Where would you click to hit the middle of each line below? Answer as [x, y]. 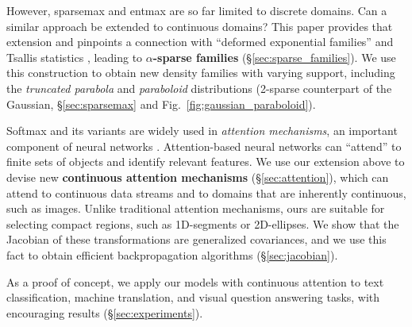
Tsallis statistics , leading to [75, 57]
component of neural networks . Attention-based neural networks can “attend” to [204, 146]
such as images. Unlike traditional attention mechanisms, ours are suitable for [196, 208]
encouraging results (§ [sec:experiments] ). [105, 312]
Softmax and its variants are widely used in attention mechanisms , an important [202, 131]
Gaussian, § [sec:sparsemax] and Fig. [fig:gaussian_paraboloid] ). [161, 104]
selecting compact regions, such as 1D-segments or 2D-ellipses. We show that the [203, 223]
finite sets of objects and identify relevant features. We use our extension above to [206, 162]
